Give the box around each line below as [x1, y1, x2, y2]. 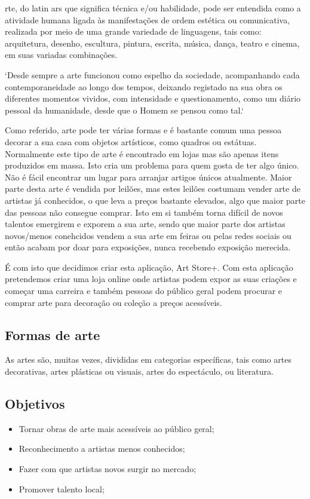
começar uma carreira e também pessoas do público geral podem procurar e [5, 284, 283, 297]
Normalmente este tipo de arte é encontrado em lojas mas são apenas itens [5, 147, 279, 160]
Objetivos [5, 394, 65, 413]
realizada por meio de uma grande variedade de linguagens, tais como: [5, 25, 262, 38]
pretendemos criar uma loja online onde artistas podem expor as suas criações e [5, 273, 297, 285]
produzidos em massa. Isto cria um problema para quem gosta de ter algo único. [5, 159, 299, 172]
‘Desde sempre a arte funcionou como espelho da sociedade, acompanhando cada [5, 68, 300, 81]
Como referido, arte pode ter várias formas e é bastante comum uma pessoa [5, 124, 282, 136]
